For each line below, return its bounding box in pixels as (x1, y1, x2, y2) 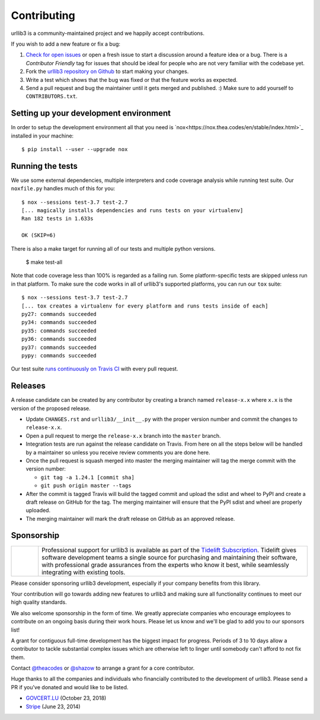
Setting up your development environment (11, 108, 171, 119)
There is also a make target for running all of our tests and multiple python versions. (11, 245, 216, 252)
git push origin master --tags (40, 482, 132, 489)
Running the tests (11, 161, 78, 171)
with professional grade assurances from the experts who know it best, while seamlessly (41, 561, 290, 569)
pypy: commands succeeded (21, 352, 97, 359)
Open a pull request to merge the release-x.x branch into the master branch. (25, 432, 222, 439)
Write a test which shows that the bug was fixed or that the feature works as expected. (25, 76, 238, 83)
